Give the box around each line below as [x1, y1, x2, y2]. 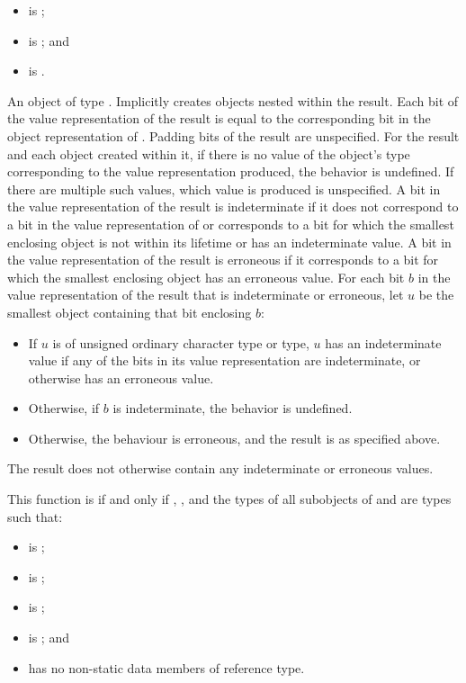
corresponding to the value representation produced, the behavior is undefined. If [7, 162, 454, 181]
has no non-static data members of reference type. [28, 658, 305, 677]
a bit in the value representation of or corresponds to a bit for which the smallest [7, 214, 454, 233]
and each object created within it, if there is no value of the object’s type [7, 144, 410, 163]
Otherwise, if [28, 399, 100, 418]
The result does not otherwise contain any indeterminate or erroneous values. [7, 459, 434, 478]
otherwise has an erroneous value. [28, 368, 214, 387]
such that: [7, 507, 63, 526]
